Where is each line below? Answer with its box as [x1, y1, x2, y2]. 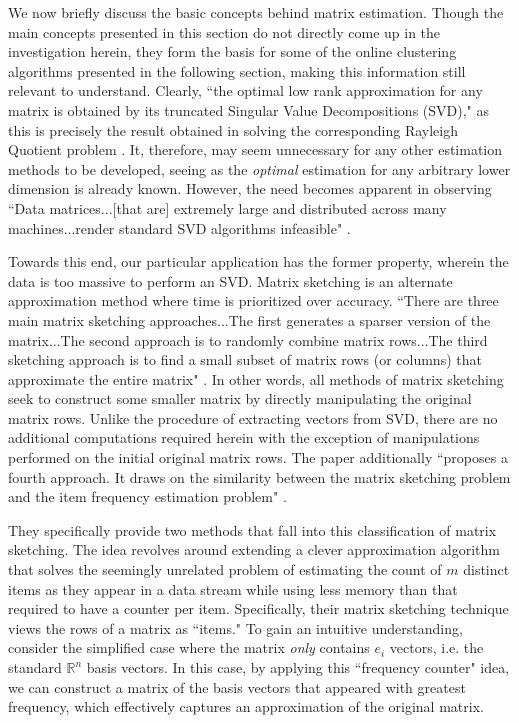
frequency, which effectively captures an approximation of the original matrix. [8, 696, 484, 717]
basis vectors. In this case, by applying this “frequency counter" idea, [86, 657, 510, 677]
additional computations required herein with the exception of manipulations [8, 427, 480, 448]
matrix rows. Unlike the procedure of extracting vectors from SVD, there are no [8, 407, 498, 428]
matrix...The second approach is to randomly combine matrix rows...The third [8, 329, 488, 350]
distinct [463, 559, 510, 580]
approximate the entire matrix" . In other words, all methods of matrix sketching [8, 368, 504, 389]
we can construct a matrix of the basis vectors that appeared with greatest [8, 676, 466, 697]
